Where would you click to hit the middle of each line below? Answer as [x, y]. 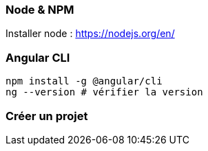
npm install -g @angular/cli [84, 81]
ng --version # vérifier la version [104, 92]
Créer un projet [47, 116]
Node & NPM [40, 10]
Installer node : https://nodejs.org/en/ [90, 34]
